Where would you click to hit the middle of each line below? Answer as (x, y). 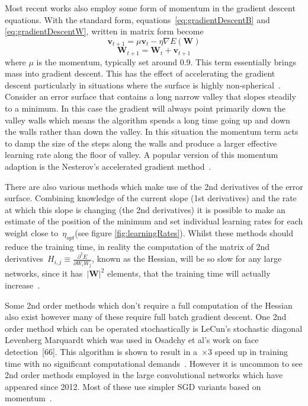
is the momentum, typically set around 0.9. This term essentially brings (166, 61)
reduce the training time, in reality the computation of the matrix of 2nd (137, 246)
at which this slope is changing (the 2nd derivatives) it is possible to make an (145, 209)
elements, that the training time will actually (189, 273)
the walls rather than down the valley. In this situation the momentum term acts (152, 131)
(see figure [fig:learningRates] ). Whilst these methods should (184, 233)
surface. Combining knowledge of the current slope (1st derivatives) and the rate (151, 198)
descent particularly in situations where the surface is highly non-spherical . (143, 85)
